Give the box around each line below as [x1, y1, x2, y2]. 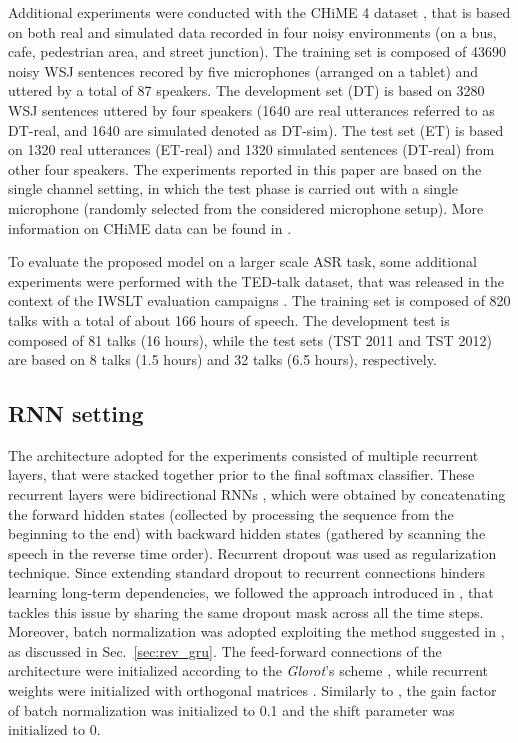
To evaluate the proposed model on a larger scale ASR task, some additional [8, 251, 477, 272]
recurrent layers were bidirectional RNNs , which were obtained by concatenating [8, 484, 506, 505]
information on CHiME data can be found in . [8, 217, 292, 238]
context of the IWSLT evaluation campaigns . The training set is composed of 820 [8, 290, 511, 311]
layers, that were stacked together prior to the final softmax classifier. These [8, 464, 475, 485]
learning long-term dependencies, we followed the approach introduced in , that [8, 582, 494, 603]
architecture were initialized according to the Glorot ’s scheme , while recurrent [8, 660, 488, 681]
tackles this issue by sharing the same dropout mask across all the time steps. [8, 601, 484, 622]
